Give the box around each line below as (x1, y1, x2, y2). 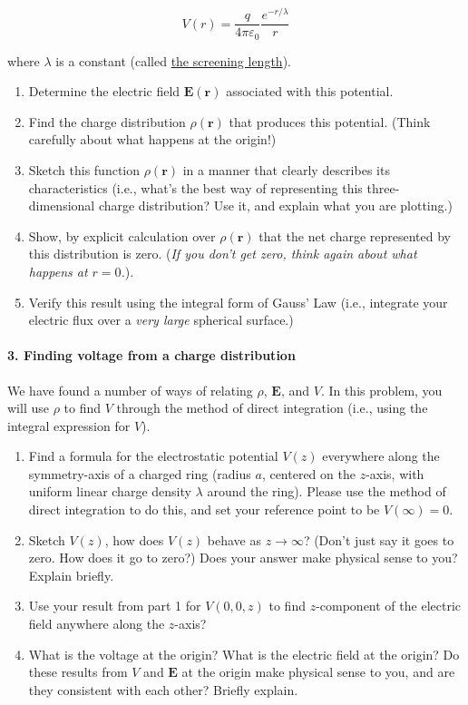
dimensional (28, 196, 95, 215)
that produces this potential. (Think (229, 112, 431, 131)
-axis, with (366, 464, 424, 483)
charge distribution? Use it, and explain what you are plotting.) (98, 196, 453, 215)
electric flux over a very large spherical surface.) (28, 310, 294, 329)
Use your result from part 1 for (28, 596, 201, 615)
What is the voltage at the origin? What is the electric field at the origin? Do (28, 644, 460, 663)
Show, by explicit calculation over (28, 226, 216, 245)
